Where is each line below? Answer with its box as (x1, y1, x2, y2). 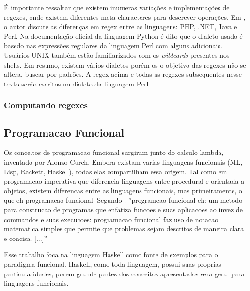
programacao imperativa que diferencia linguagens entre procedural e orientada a (4, 176, 245, 186)
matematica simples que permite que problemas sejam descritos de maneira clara (4, 223, 244, 234)
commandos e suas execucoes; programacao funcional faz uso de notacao (4, 214, 219, 224)
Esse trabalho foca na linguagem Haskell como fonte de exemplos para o (4, 249, 218, 259)
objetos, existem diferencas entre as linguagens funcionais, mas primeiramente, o (4, 185, 242, 195)
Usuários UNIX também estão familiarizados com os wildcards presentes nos (4, 50, 230, 60)
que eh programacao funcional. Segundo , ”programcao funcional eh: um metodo (4, 195, 243, 205)
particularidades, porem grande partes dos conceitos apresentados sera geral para (4, 268, 245, 278)
